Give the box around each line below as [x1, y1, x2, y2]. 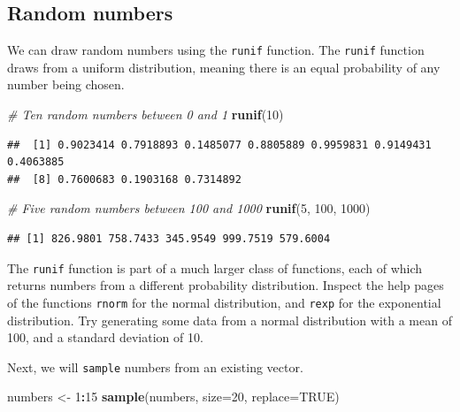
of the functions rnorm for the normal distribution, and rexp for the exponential [7, 293, 441, 311]
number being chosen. [7, 75, 125, 94]
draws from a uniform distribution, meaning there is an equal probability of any [7, 57, 441, 76]
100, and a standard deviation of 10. [7, 328, 203, 347]
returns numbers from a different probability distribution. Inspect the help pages [7, 276, 444, 294]
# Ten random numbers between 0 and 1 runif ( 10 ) [7, 105, 284, 124]
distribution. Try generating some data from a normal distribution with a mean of [7, 310, 452, 329]
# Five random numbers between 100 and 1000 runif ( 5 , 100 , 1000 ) [7, 199, 371, 217]
